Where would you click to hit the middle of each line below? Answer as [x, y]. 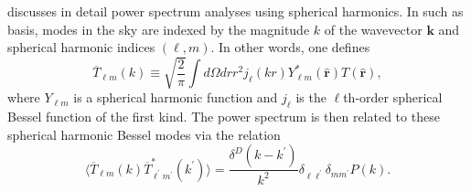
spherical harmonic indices [81, 47]
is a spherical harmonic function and [176, 97]
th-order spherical [393, 97]
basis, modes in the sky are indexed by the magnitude [159, 29]
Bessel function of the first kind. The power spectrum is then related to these [224, 117]
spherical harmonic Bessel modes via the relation [144, 134]
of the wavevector [373, 29]
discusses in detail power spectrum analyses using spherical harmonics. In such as [235, 11]
